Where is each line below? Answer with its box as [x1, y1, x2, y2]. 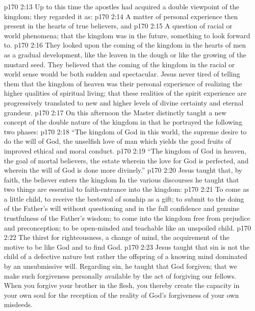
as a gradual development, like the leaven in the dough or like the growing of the [4, 49, 247, 59]
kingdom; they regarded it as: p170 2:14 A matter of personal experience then [4, 11, 238, 21]
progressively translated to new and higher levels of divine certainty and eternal [4, 97, 244, 107]
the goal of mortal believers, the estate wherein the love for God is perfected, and [4, 155, 249, 165]
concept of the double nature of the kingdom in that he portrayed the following [4, 117, 242, 127]
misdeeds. [4, 299, 33, 310]
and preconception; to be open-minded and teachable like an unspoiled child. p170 [4, 222, 251, 233]
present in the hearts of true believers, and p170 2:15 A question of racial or [4, 21, 232, 31]
